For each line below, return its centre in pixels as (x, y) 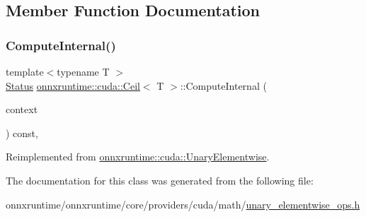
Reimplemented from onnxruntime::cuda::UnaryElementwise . (138, 157)
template (25, 71)
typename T (83, 71)
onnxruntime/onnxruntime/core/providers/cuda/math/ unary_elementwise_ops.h (183, 204)
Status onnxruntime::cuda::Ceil (73, 85)
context (22, 109)
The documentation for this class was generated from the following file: (160, 180)
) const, (22, 133)
